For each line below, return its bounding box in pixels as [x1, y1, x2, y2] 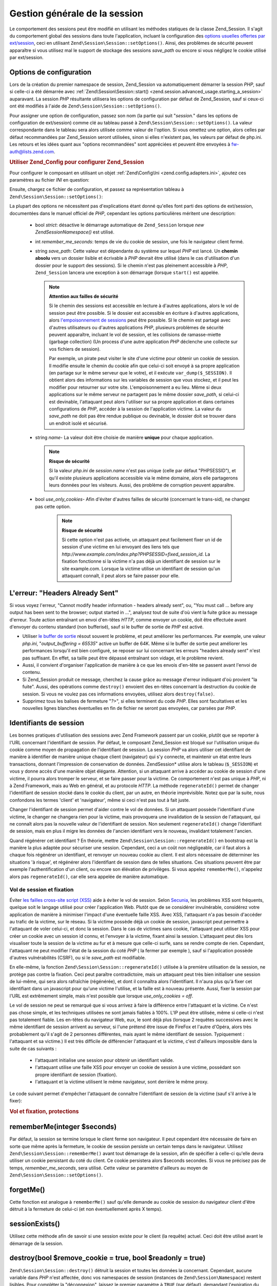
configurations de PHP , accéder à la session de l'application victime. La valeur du [49, 405, 222, 412]
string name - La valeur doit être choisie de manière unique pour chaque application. [35, 435, 214, 441]
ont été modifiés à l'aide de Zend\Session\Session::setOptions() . [9, 103, 162, 109]
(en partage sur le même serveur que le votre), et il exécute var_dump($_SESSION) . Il [49, 369, 232, 376]
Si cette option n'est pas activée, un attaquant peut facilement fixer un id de [62, 537, 222, 543]
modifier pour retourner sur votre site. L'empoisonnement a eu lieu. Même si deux [49, 384, 222, 390]
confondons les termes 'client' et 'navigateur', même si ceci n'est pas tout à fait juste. [9, 797, 190, 803]
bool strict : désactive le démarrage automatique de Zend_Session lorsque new [35, 222, 205, 228]
